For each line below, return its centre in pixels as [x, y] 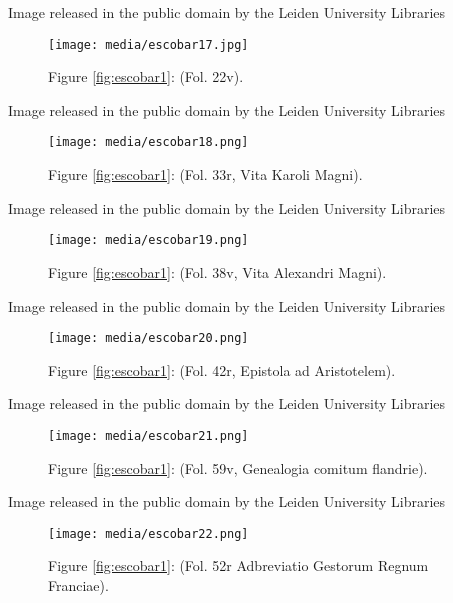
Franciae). [78, 585]
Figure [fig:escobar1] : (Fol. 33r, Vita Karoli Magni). [205, 174]
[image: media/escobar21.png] [148, 435]
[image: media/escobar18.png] [148, 142]
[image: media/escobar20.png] [148, 338]
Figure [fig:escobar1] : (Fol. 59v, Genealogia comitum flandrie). [238, 467]
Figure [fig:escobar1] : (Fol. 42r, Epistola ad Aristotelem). [222, 369]
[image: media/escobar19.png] [148, 240]
